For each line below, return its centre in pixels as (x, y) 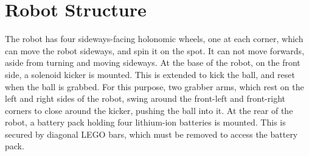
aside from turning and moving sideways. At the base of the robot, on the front (153, 62)
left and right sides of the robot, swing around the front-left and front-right (145, 98)
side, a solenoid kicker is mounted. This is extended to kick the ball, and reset (150, 74)
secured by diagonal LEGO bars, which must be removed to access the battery (151, 134)
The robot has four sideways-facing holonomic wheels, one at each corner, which (154, 39)
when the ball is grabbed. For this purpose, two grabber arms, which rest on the (154, 86)
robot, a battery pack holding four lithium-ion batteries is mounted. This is (145, 122)
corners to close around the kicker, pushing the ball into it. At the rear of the (149, 110)
